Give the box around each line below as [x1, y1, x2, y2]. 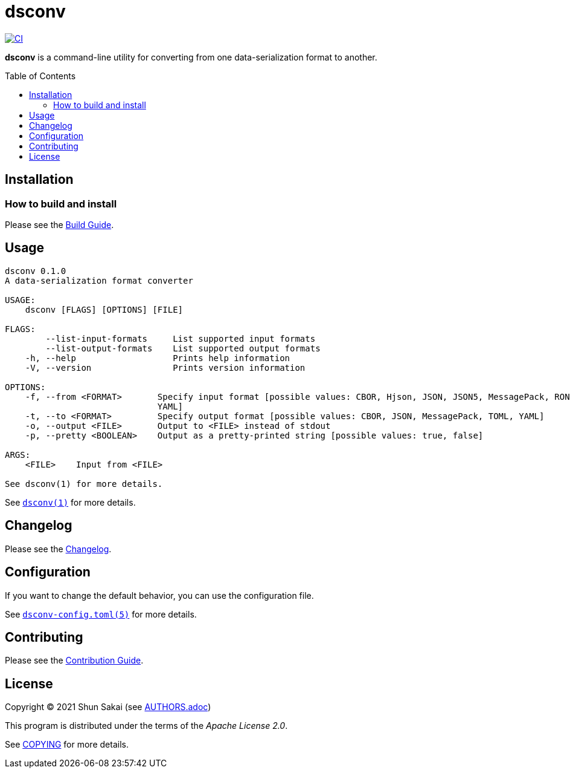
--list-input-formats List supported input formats [45, 333, 316, 344]
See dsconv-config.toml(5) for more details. [5, 608, 197, 619]
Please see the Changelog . [5, 543, 112, 554]
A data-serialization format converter [5, 275, 193, 285]
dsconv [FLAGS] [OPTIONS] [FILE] [25, 304, 184, 315]
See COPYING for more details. [5, 739, 129, 750]
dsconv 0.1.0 [5, 266, 66, 276]
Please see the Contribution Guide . [5, 655, 144, 666]
